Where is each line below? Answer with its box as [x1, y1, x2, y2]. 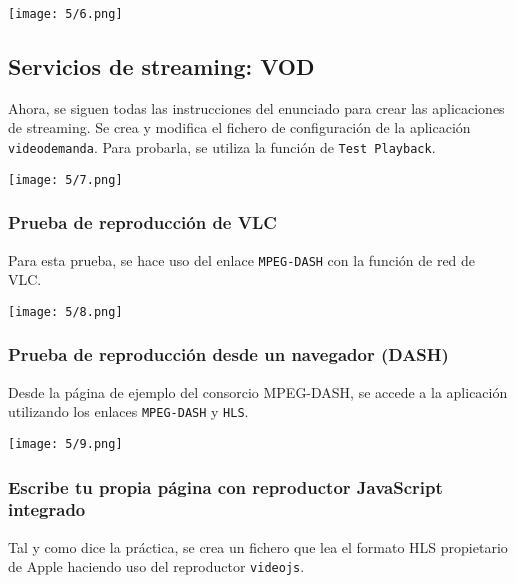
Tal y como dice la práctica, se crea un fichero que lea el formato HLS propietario [8, 536, 508, 557]
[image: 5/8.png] [8, 304, 123, 319]
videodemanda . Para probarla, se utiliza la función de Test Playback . [8, 137, 436, 158]
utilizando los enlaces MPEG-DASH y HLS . [8, 401, 249, 422]
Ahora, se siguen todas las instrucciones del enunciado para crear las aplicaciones [8, 97, 505, 118]
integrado [8, 497, 86, 522]
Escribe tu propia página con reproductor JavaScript [8, 474, 443, 499]
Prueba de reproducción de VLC [8, 210, 277, 235]
